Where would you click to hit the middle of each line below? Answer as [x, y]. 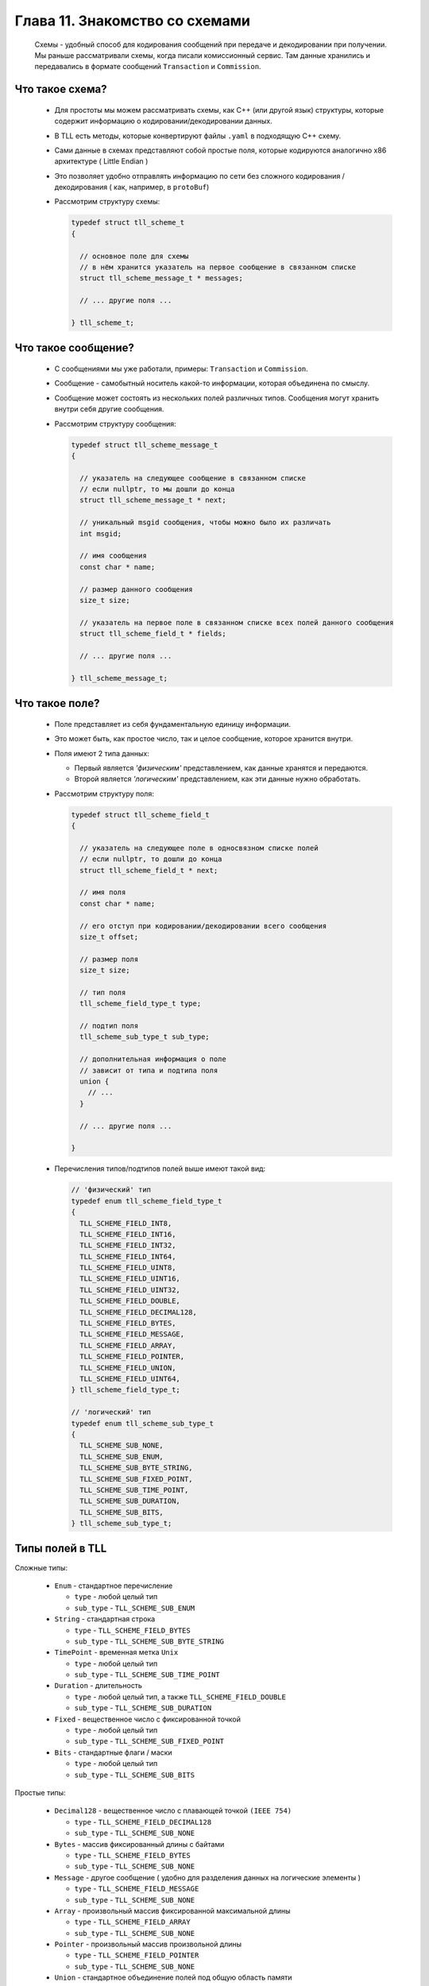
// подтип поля [109, 1026]
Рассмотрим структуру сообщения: [115, 423]
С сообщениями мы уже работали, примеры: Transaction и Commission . [182, 369]
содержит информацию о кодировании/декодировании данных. [164, 121]
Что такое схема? [61, 89]
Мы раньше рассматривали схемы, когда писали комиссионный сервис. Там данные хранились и [203, 55]
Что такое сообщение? [74, 348]
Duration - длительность [99, 1686]
